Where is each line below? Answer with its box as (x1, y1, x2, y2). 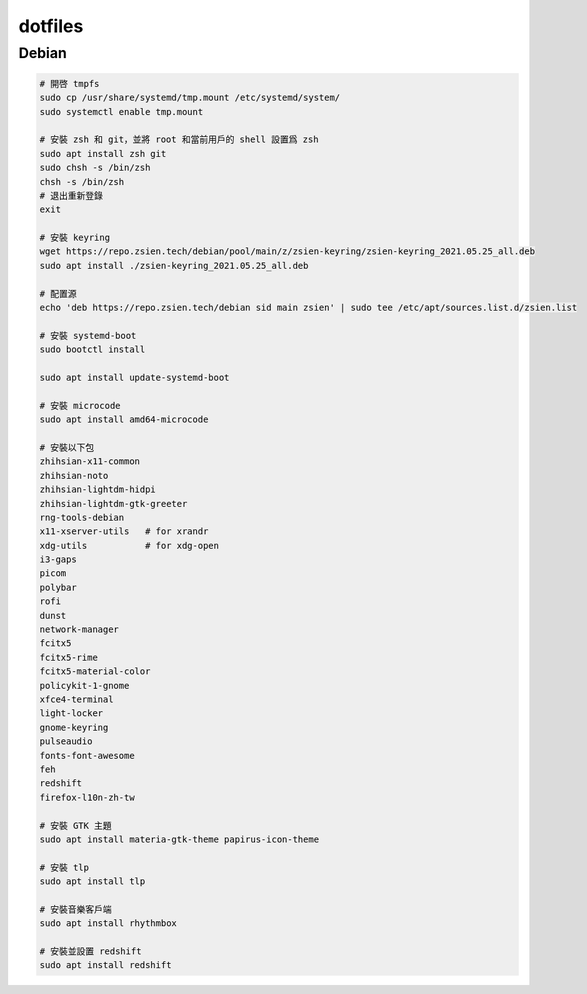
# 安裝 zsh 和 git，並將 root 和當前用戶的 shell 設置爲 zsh (39, 134, 319, 145)
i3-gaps (39, 554, 77, 565)
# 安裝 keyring (39, 232, 110, 244)
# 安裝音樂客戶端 (39, 903, 112, 915)
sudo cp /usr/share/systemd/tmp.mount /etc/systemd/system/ (39, 92, 341, 104)
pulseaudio (39, 736, 93, 747)
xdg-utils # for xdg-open (39, 540, 220, 551)
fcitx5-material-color (39, 666, 151, 677)
